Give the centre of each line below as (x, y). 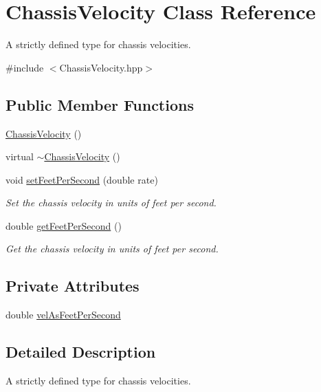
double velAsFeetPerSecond (63, 315)
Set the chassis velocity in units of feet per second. (111, 203)
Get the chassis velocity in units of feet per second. (112, 249)
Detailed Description (81, 352)
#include (25, 67)
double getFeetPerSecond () (64, 225)
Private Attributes (73, 286)
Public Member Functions (100, 104)
